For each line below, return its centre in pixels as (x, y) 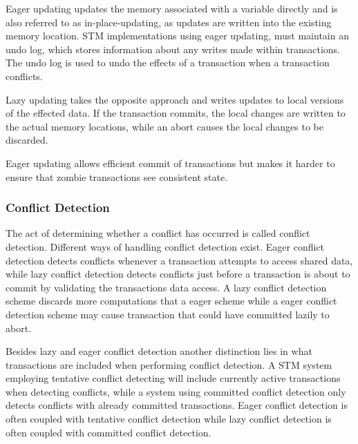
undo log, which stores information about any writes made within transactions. (173, 49)
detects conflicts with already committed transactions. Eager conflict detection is (177, 405)
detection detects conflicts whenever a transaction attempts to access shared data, (179, 260)
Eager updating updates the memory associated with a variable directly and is (172, 8)
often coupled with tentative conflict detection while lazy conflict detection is (169, 419)
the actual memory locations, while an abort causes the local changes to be (165, 126)
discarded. (27, 140)
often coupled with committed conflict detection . (109, 432)
